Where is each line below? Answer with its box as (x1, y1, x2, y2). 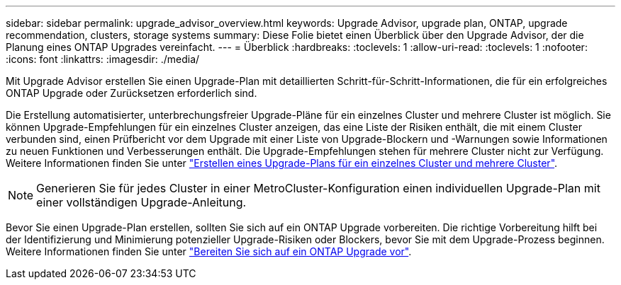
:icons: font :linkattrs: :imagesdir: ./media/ (6, 53, 200, 65)
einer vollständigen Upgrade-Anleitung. (36, 195, 247, 209)
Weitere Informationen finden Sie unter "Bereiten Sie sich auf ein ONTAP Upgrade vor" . (6, 245, 412, 257)
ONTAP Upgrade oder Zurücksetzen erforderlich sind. (6, 87, 257, 99)
